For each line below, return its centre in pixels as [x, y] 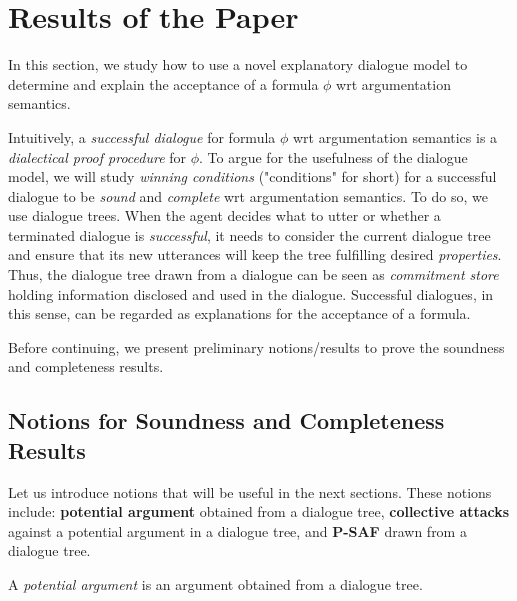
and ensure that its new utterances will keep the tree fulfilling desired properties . [255, 254]
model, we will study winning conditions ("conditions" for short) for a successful [252, 176]
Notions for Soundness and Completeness [226, 420]
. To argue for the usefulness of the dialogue [333, 156]
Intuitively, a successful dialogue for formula [142, 136]
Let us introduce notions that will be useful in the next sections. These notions [250, 491]
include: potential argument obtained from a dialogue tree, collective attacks [259, 511]
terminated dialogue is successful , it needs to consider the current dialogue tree [249, 234]
